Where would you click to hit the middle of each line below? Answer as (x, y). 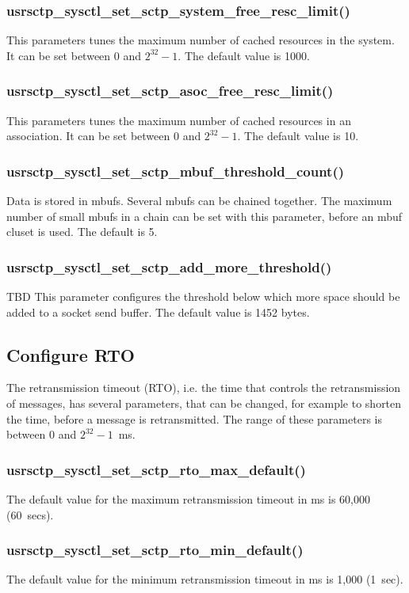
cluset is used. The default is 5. (82, 232)
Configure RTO (71, 354)
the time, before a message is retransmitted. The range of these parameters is (194, 418)
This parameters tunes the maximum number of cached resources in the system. (201, 40)
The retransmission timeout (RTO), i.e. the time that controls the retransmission (204, 388)
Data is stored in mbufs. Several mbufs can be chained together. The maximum (199, 201)
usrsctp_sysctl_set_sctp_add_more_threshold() (169, 266)
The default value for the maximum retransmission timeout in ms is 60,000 (188, 499)
